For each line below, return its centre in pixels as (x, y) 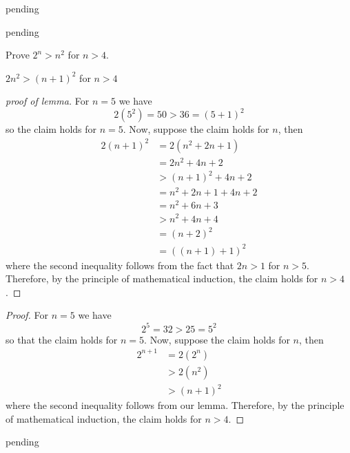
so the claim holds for (51, 129)
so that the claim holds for (62, 339)
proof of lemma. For (48, 101)
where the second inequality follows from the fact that (120, 265)
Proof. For (27, 315)
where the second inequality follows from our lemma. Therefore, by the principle (175, 405)
